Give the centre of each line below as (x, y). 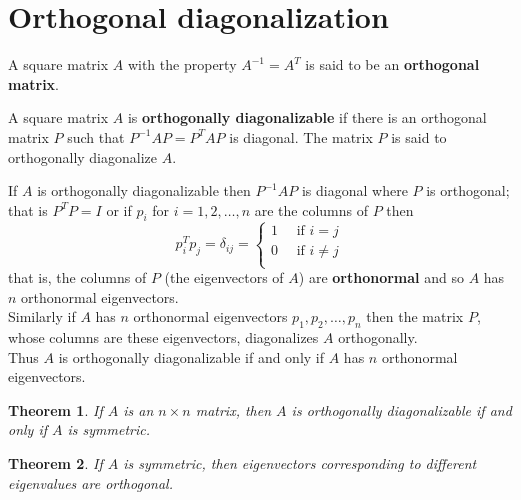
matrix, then (233, 409)
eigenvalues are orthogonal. (90, 482)
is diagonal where (354, 190)
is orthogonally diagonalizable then (144, 190)
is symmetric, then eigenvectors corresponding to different (300, 463)
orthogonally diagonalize (83, 156)
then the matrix (415, 316)
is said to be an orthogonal (392, 64)
